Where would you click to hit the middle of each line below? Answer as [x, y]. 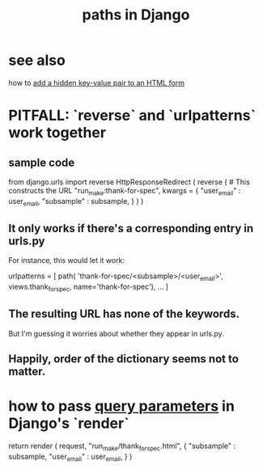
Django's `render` [69, 423]
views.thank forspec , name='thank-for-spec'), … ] [88, 287]
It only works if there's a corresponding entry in [131, 228]
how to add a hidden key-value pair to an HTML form [96, 83]
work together [57, 133]
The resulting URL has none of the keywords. [124, 314]
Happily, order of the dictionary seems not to [123, 359]
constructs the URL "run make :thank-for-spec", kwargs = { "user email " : [125, 191]
